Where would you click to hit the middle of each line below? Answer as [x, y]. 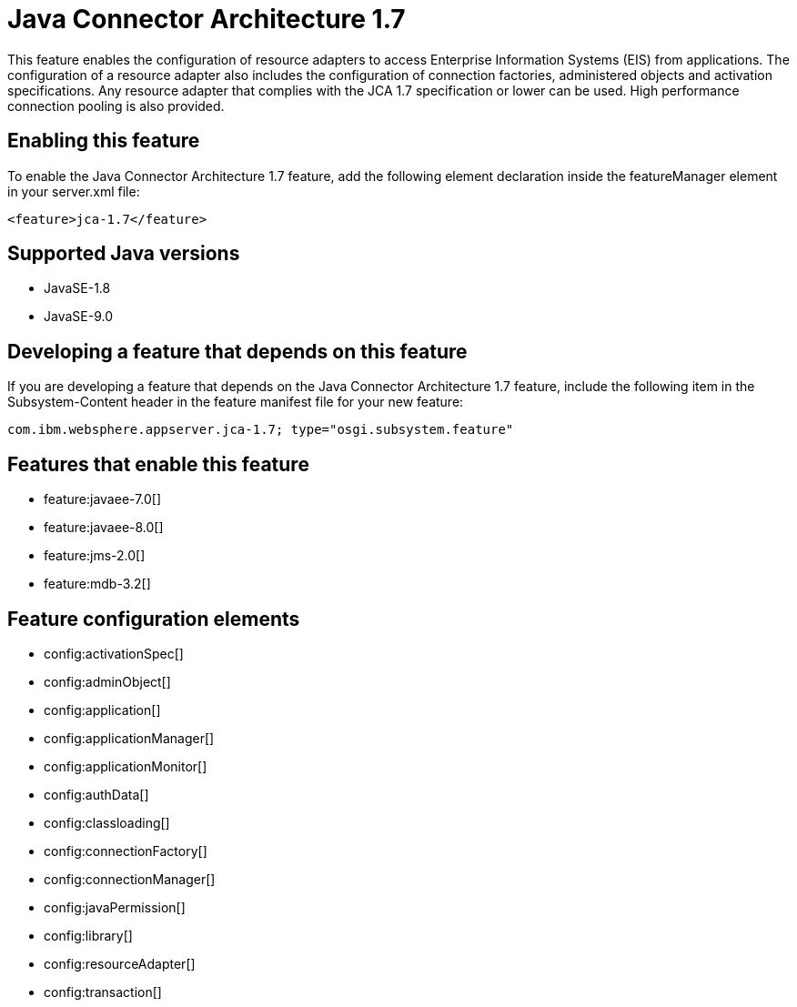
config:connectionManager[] [130, 879]
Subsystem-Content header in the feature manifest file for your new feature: [236, 402]
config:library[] [88, 935]
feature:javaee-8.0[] [104, 528]
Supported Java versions [124, 254]
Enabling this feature [104, 141]
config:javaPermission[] [115, 907]
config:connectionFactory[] [126, 851]
